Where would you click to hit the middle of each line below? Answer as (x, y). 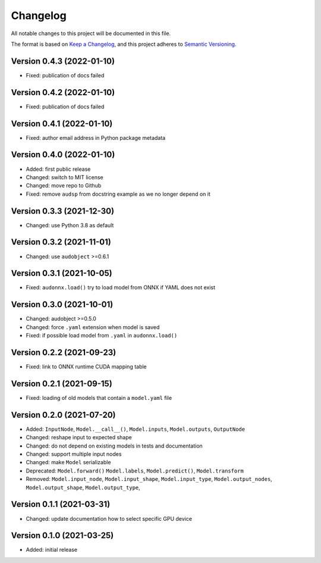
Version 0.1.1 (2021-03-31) (61, 504)
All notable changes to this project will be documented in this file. (91, 33)
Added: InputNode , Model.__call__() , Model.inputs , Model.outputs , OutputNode (136, 429)
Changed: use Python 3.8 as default (70, 225)
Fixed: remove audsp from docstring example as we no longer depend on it (118, 194)
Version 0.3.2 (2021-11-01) (61, 242)
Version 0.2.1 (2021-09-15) (62, 384)
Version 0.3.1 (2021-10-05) (62, 273)
